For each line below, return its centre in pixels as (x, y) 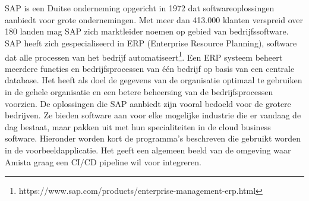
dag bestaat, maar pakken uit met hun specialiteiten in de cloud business (138, 126)
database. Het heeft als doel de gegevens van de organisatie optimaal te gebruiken (154, 80)
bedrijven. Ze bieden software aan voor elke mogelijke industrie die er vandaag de (153, 115)
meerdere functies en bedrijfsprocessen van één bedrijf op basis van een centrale (150, 68)
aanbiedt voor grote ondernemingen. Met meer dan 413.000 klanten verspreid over (154, 19)
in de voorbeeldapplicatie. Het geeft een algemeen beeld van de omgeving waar (148, 150)
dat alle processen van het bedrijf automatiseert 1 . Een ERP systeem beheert (144, 56)
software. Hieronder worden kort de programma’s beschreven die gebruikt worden (153, 138)
